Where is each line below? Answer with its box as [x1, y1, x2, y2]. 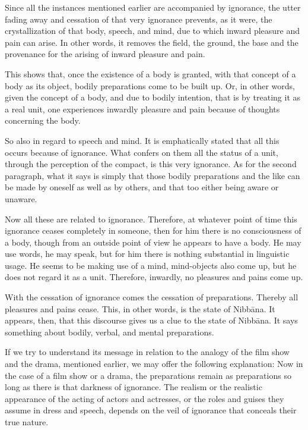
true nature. [5, 416, 49, 428]
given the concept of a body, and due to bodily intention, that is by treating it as [5, 91, 301, 103]
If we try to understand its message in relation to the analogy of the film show [5, 346, 290, 358]
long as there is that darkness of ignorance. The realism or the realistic [5, 381, 262, 393]
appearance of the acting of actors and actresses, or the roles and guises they [5, 392, 284, 404]
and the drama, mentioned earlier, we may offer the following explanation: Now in [5, 357, 303, 370]
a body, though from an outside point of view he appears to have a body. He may [5, 236, 301, 248]
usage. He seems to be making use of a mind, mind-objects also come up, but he [5, 259, 297, 271]
